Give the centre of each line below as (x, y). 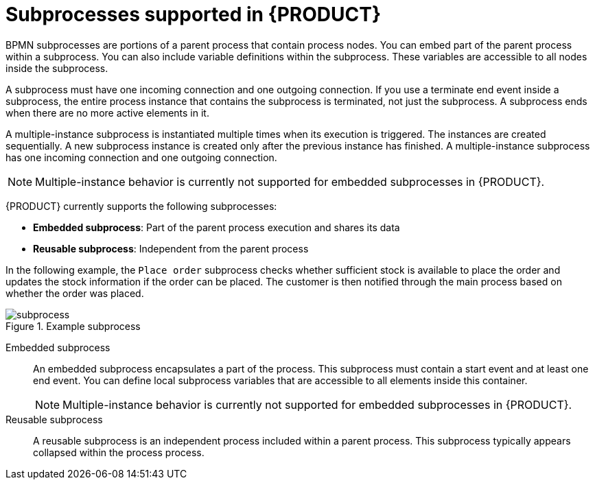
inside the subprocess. (57, 68)
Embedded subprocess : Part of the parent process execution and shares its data (217, 227)
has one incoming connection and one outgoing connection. (141, 157)
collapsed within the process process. (119, 452)
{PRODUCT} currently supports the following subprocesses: (141, 206)
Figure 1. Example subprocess (73, 326)
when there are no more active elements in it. (107, 113)
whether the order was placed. (75, 293)
